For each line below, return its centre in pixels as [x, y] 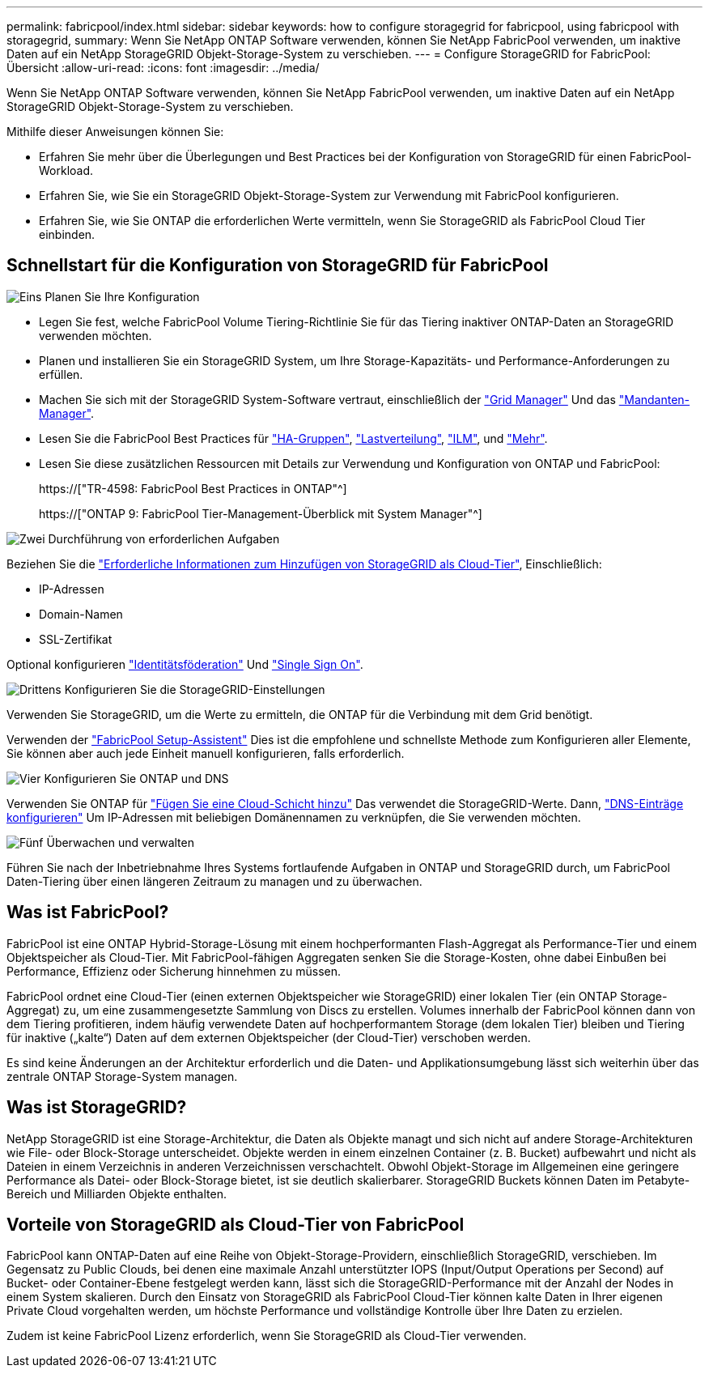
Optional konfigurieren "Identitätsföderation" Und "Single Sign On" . [185, 664]
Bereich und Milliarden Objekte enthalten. [117, 1193]
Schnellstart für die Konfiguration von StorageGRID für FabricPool [278, 266]
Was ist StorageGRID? [97, 1108]
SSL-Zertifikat [76, 639]
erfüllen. [61, 374]
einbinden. [67, 234]
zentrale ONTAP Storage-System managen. [122, 1076]
